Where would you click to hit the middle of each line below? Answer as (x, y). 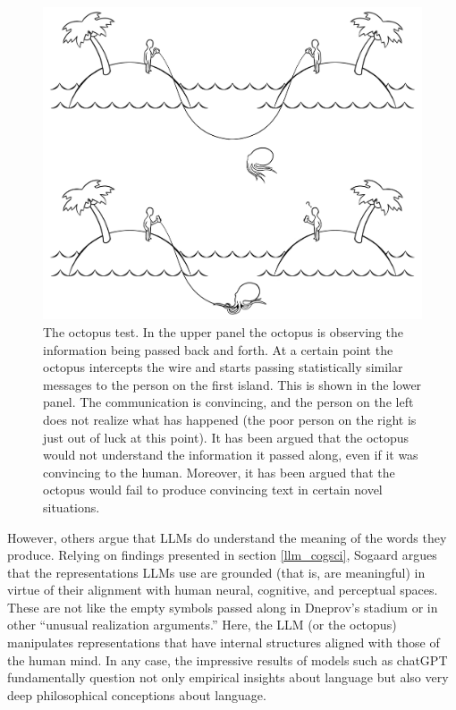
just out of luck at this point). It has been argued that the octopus (226, 437)
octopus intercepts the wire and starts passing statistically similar (223, 367)
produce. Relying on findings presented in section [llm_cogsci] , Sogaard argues (222, 555)
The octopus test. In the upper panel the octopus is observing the (223, 331)
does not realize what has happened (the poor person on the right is (230, 419)
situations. (72, 507)
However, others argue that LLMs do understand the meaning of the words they (227, 537)
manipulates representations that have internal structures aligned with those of (224, 642)
